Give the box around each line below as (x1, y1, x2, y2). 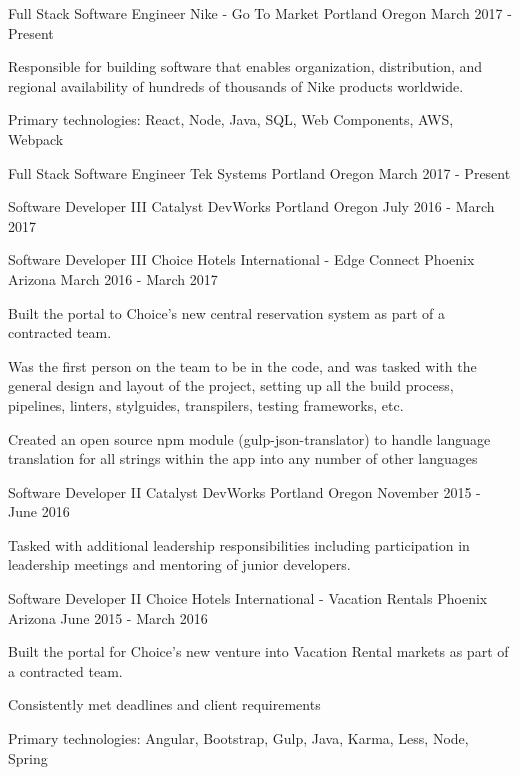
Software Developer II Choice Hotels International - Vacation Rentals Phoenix (8, 588, 488, 609)
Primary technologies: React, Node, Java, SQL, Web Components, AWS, (8, 109, 454, 130)
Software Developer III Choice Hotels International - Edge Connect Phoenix (8, 249, 475, 270)
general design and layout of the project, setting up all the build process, (8, 375, 454, 396)
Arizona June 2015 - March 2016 (8, 607, 208, 628)
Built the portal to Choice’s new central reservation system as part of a (8, 302, 446, 323)
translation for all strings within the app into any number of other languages (8, 448, 478, 469)
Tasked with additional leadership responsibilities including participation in (8, 534, 470, 555)
